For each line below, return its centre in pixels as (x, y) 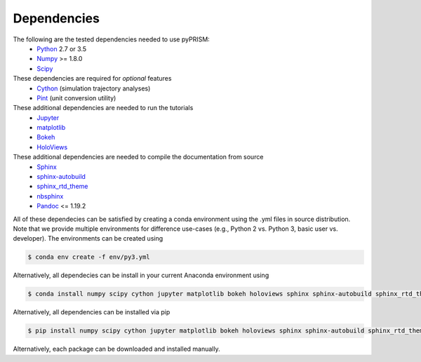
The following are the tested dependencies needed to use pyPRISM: (111, 39)
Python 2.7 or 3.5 (62, 48)
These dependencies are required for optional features (92, 79)
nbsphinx (50, 196)
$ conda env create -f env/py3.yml (89, 257)
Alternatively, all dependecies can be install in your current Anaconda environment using (141, 275)
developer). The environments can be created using (88, 239)
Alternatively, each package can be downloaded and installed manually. (116, 349)
